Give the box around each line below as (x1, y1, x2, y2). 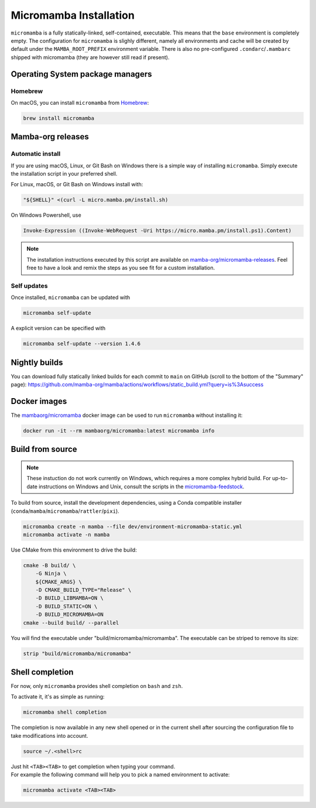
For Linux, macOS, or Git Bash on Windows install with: (11, 181, 143, 188)
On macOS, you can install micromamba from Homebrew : (11, 99, 149, 106)
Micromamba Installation (11, 9, 135, 22)
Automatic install (11, 150, 61, 158)
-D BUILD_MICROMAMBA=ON (35, 611, 104, 618)
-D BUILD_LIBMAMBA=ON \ (35, 595, 104, 601)
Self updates (11, 282, 48, 290)
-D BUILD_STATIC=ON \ (35, 603, 98, 610)
